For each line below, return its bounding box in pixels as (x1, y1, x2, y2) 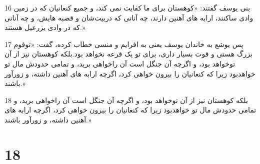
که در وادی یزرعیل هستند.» (4, 22, 85, 32)
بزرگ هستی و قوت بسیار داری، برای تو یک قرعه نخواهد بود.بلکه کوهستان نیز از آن (4, 48, 252, 59)
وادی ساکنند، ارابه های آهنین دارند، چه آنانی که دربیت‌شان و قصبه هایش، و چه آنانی (4, 12, 253, 22)
